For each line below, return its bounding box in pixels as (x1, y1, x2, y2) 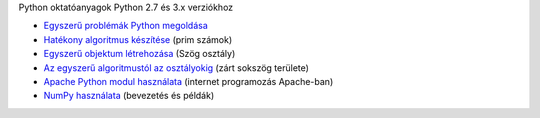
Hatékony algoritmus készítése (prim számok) (43, 33, 233, 45)
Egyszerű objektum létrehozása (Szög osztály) (43, 48, 236, 60)
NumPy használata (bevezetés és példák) (43, 90, 215, 102)
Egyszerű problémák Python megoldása (43, 20, 209, 32)
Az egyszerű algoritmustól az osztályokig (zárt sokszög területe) (43, 61, 310, 74)
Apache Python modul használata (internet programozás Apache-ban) (43, 75, 334, 87)
